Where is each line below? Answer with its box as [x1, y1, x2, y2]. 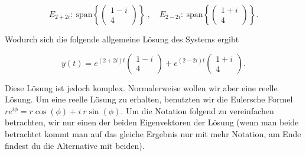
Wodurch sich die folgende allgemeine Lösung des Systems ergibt [5, 33, 239, 45]
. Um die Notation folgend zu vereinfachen [121, 104, 274, 117]
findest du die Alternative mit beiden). [5, 139, 145, 151]
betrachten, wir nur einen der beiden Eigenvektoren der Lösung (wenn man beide [5, 116, 299, 128]
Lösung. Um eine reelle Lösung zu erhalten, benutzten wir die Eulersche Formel [5, 93, 293, 105]
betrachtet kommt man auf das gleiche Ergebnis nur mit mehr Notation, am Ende [5, 127, 301, 140]
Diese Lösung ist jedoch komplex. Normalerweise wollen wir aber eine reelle [5, 81, 278, 94]
